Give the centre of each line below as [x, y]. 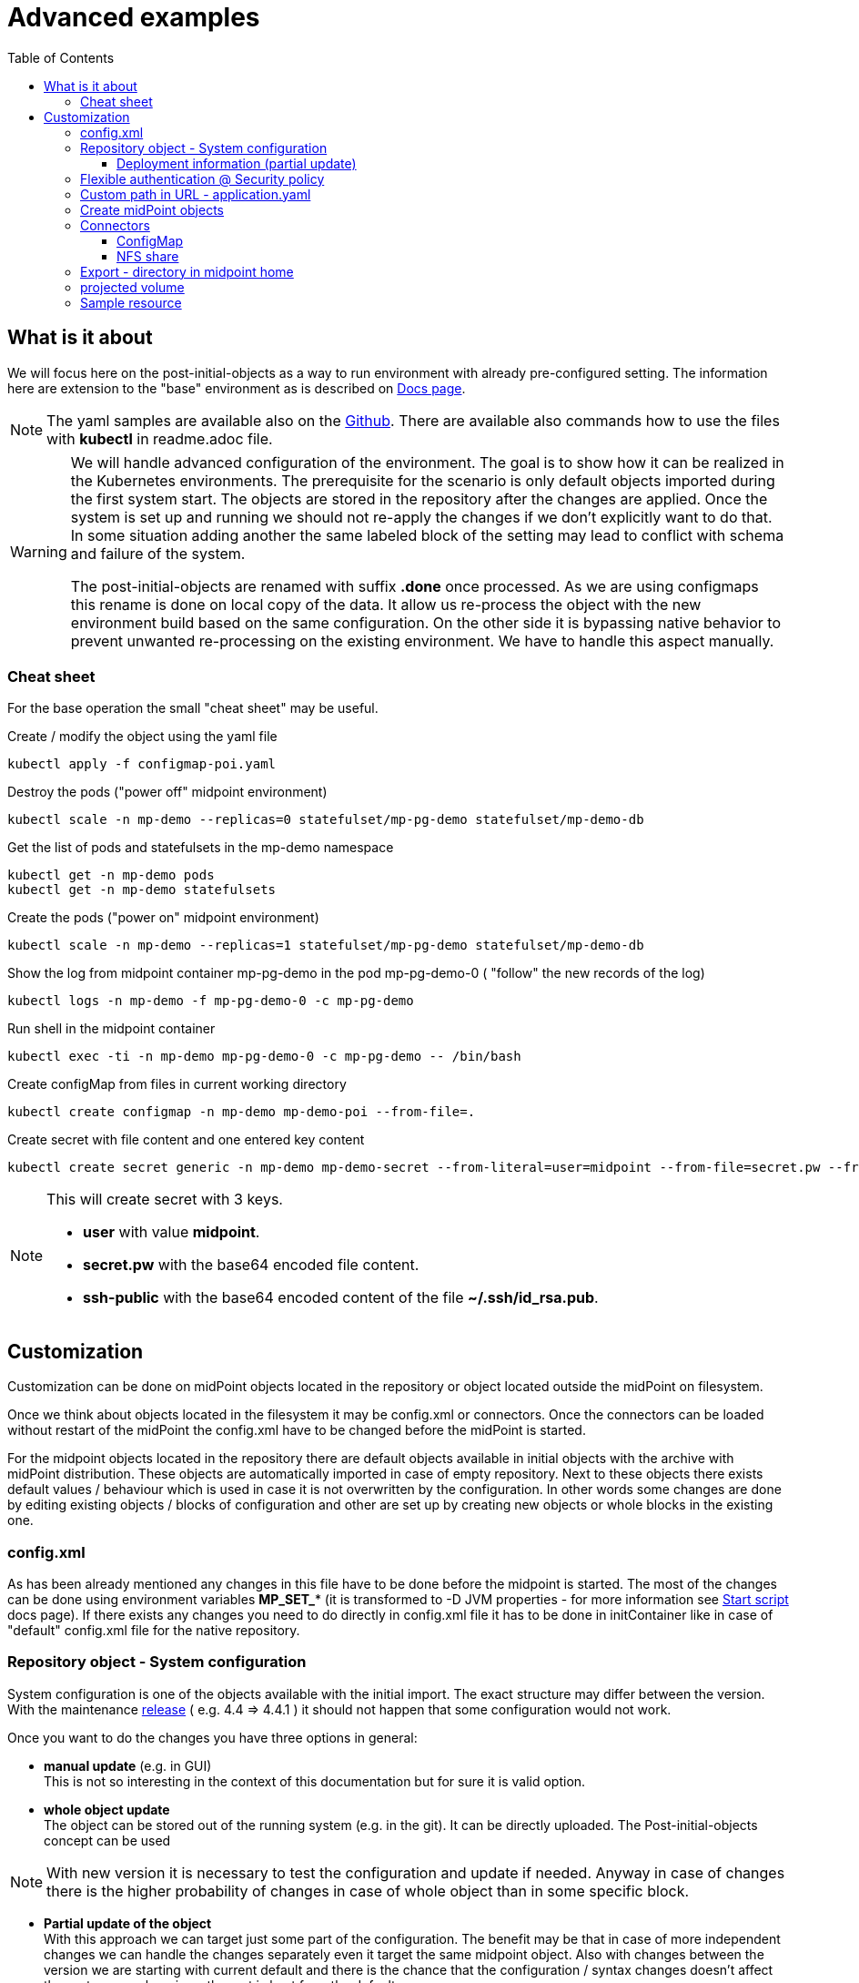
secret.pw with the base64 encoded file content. [251, 1265]
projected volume [132, 287]
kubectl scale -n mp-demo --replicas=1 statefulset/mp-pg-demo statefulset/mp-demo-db [326, 946]
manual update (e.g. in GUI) [128, 1765]
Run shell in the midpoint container [111, 1029]
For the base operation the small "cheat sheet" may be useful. [193, 708]
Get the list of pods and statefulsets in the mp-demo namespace [201, 848]
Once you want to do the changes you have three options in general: [212, 1737]
